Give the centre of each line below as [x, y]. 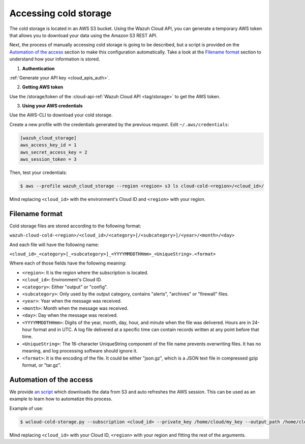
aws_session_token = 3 [48, 159]
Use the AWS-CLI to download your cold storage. [61, 115]
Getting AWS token [43, 87]
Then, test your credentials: [38, 172]
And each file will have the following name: [54, 245]
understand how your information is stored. [55, 59]
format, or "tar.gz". [42, 365]
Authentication [38, 68]
